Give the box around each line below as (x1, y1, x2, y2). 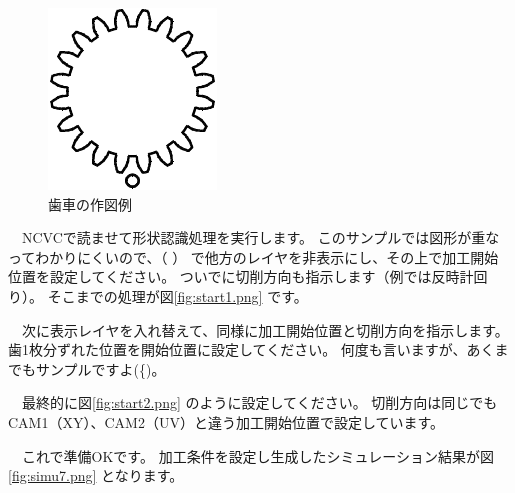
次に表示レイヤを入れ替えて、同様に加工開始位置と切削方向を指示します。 (21, 319, 509, 340)
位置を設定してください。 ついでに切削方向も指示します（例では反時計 (8, 266, 474, 287)
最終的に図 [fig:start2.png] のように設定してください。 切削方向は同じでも (21, 392, 498, 413)
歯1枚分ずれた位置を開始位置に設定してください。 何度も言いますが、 (8, 339, 467, 360)
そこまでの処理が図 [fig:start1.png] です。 (47, 285, 308, 306)
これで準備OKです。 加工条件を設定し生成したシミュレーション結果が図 (21, 445, 495, 466)
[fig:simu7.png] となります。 (8, 465, 184, 486)
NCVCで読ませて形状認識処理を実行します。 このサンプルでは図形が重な (21, 227, 500, 248)
